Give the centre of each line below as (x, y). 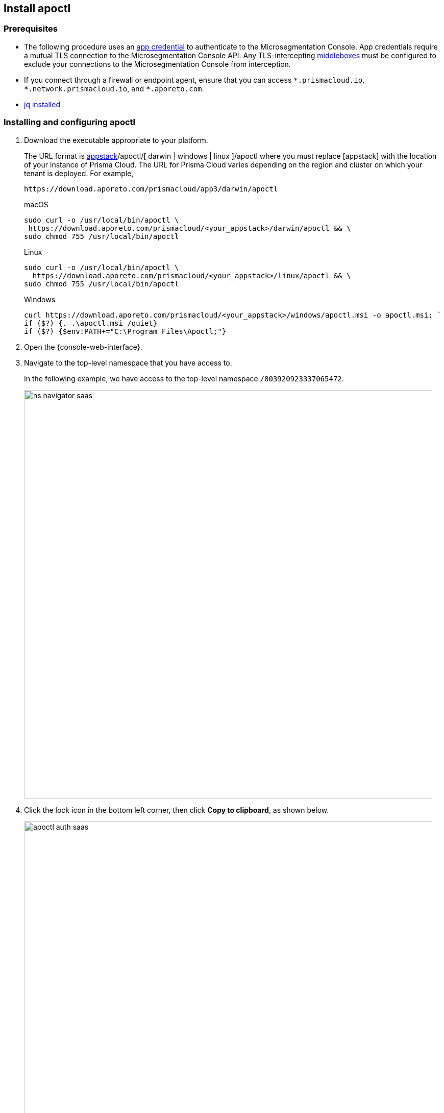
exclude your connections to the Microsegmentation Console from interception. (157, 64)
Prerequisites (31, 29)
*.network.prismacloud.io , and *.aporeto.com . (114, 88)
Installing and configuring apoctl (70, 122)
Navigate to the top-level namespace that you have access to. (128, 362)
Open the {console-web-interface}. (83, 347)
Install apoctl (37, 8)
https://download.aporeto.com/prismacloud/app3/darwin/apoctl (151, 189)
